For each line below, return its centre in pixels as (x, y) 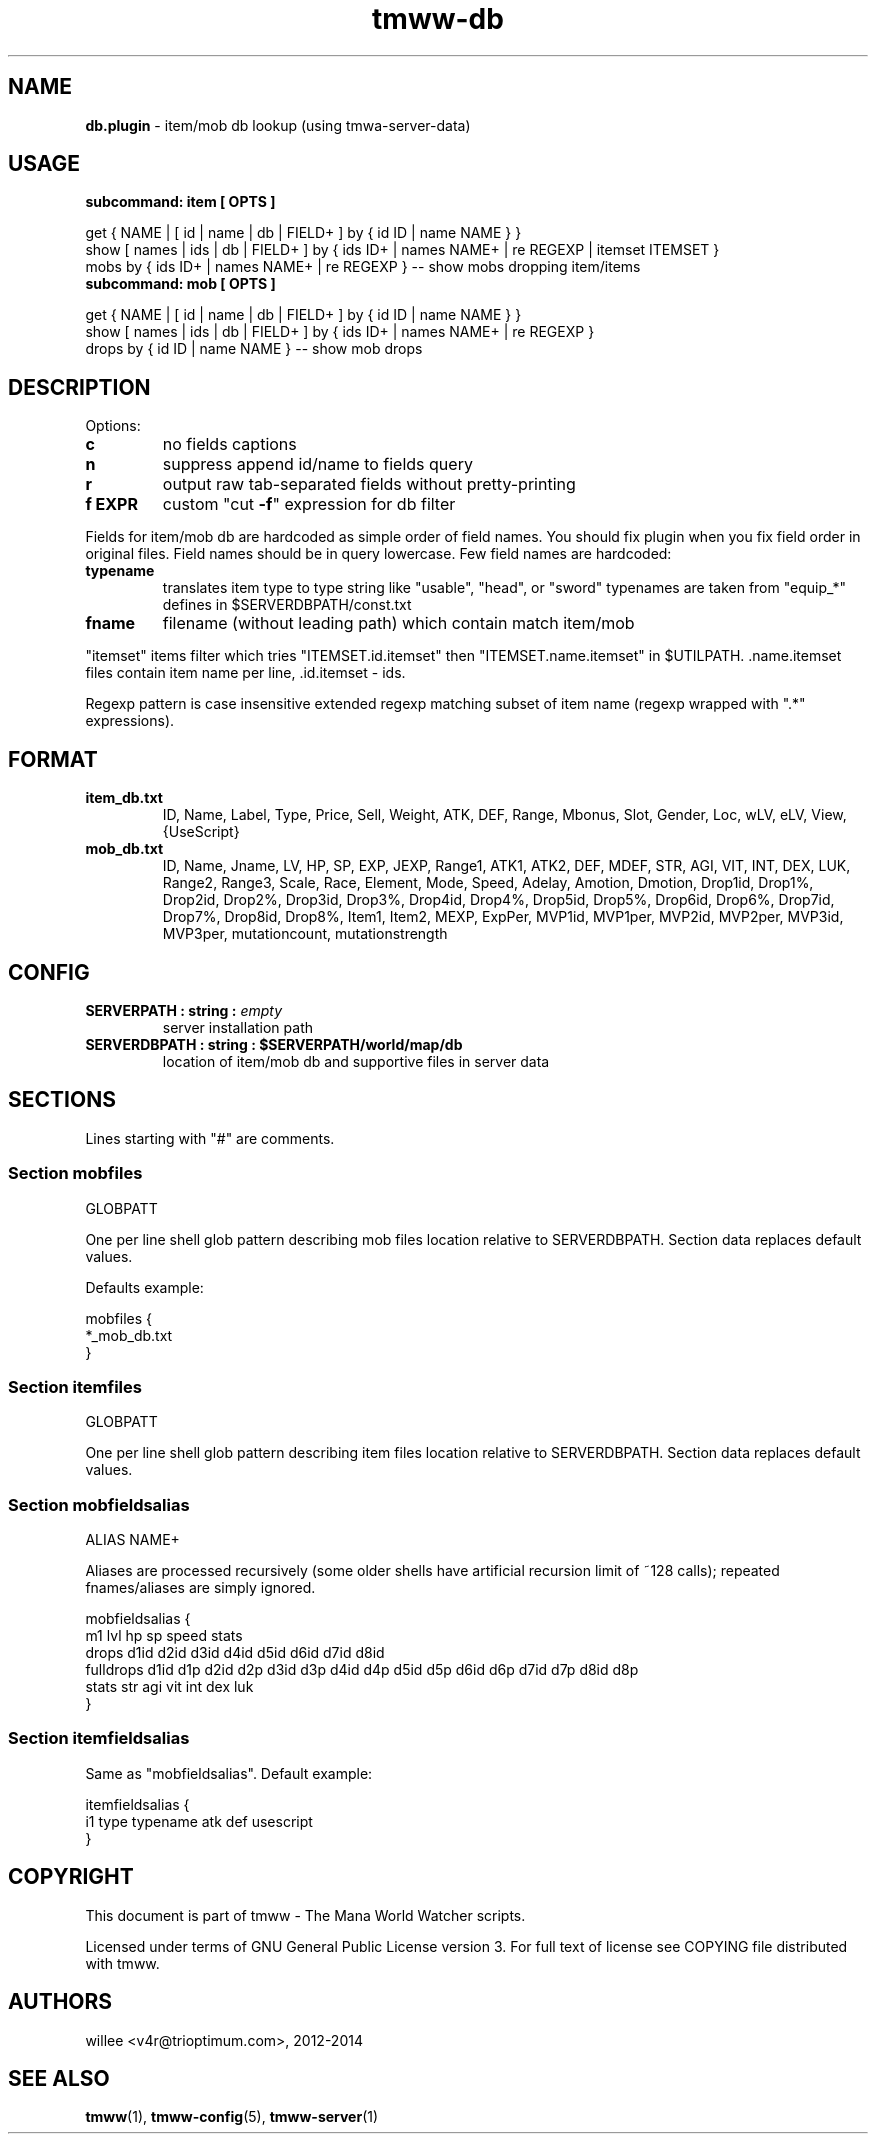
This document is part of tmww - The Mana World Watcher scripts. (305, 1915)
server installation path (238, 1027)
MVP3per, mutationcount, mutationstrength (305, 934)
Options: (113, 426)
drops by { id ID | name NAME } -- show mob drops (254, 349)
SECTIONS (62, 1100)
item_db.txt (124, 798)
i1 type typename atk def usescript (199, 1821)
